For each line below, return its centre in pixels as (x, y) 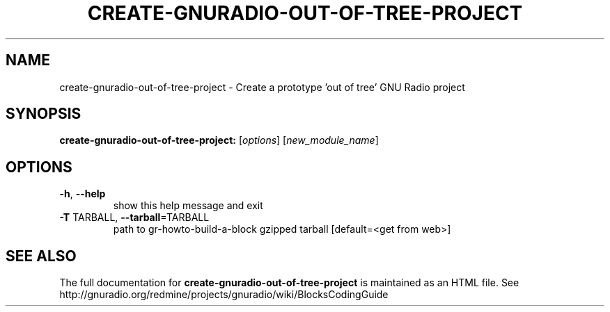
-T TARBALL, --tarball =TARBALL (134, 217)
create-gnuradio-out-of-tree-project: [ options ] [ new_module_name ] (219, 140)
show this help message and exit (188, 206)
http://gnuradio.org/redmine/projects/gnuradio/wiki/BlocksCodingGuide (224, 295)
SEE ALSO (41, 256)
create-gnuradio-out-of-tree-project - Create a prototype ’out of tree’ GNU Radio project (262, 87)
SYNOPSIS (44, 114)
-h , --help (83, 194)
